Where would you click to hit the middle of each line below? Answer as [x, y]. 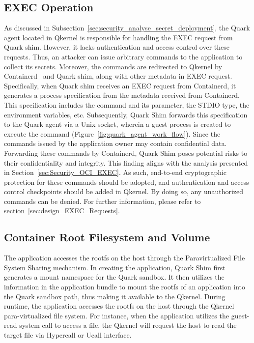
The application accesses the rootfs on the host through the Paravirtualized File [125, 258]
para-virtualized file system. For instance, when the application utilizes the [116, 315]
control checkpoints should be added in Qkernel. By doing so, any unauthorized [124, 191]
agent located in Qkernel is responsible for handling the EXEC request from [118, 37]
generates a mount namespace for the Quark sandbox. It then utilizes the [114, 277]
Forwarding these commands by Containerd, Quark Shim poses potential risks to [126, 153]
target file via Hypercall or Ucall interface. [68, 335]
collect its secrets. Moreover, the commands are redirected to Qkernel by [113, 66]
